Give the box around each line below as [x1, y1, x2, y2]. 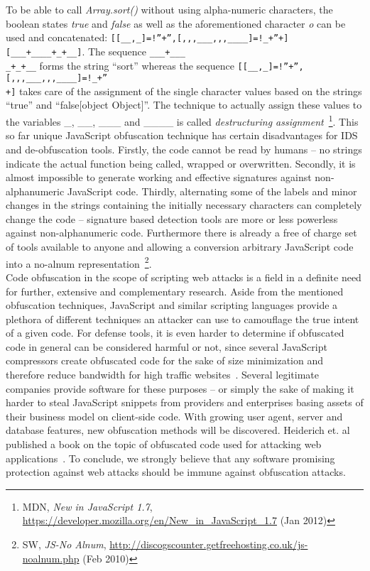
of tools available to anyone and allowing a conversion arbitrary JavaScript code [6, 239, 354, 254]
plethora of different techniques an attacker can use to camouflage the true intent [6, 311, 359, 326]
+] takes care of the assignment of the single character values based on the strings [6, 83, 362, 98]
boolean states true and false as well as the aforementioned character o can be [6, 16, 346, 31]
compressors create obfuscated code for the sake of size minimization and [6, 353, 324, 368]
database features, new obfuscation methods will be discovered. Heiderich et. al [6, 423, 350, 437]
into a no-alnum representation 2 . [6, 254, 152, 271]
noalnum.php [22, 550, 80, 565]
